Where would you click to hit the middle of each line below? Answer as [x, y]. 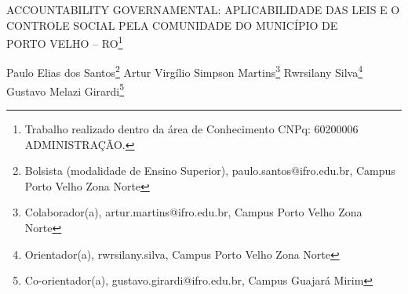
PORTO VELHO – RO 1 [65, 42]
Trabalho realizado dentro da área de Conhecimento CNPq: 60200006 [191, 128]
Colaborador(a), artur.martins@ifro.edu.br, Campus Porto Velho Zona [193, 212]
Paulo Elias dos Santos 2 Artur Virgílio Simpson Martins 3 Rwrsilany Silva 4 [184, 71]
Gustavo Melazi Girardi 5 [66, 89]
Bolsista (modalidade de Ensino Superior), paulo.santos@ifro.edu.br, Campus [210, 171]
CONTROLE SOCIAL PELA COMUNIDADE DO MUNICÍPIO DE [172, 25]
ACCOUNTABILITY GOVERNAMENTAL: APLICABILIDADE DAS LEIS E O [203, 9]
